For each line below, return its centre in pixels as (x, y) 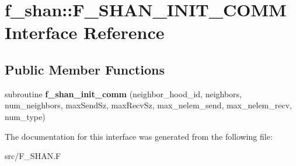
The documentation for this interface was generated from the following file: (139, 136)
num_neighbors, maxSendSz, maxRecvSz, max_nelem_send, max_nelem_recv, (148, 105)
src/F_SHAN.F (33, 156)
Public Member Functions (85, 69)
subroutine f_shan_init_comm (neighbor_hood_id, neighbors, (123, 93)
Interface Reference (85, 32)
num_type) (25, 116)
